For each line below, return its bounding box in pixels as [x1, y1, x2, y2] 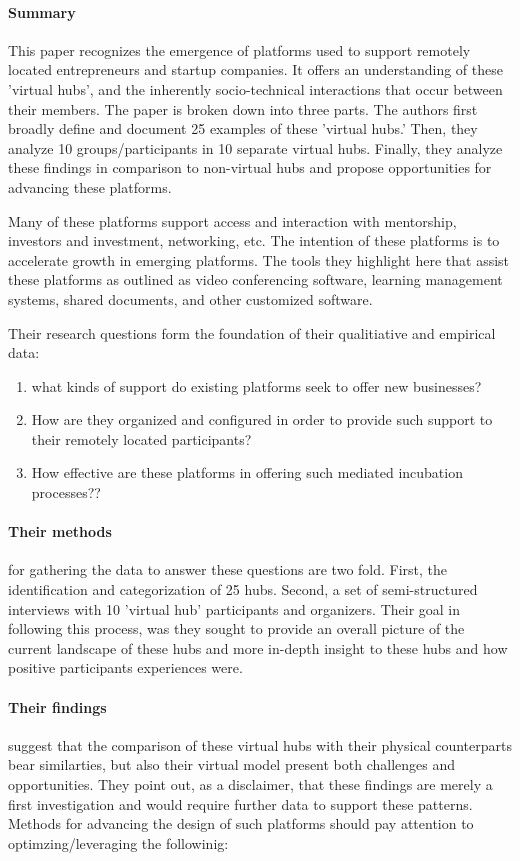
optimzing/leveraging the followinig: [8, 832, 229, 853]
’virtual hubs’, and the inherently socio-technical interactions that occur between [8, 78, 503, 99]
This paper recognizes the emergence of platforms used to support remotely [8, 39, 471, 60]
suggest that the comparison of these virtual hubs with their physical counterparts [8, 734, 512, 755]
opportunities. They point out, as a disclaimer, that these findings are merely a [8, 774, 493, 795]
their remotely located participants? [31, 428, 252, 449]
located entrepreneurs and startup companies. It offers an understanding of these [8, 59, 503, 80]
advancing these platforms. [8, 176, 172, 197]
